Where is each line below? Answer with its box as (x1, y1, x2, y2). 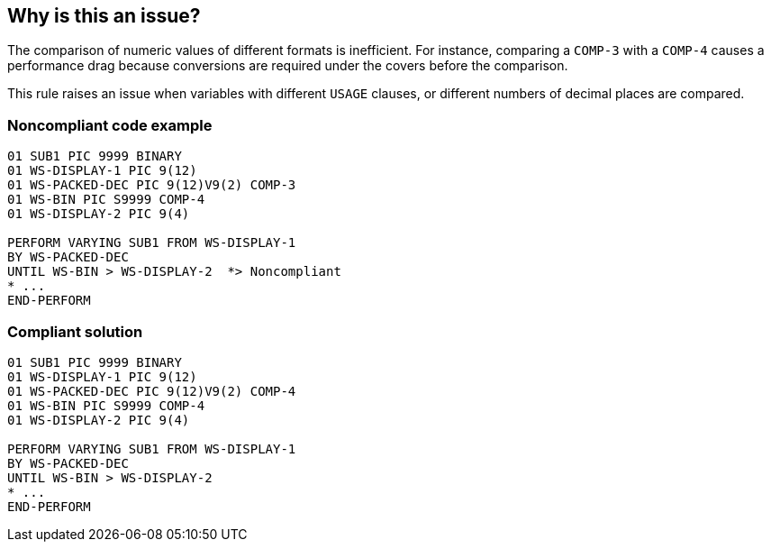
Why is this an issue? (7, 5, 201, 27)
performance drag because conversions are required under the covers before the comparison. (7, 58, 568, 74)
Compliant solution (7, 322, 143, 341)
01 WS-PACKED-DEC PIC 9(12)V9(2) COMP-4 (7, 383, 296, 398)
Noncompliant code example (7, 115, 213, 134)
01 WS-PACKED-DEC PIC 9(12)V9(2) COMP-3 (7, 178, 296, 193)
